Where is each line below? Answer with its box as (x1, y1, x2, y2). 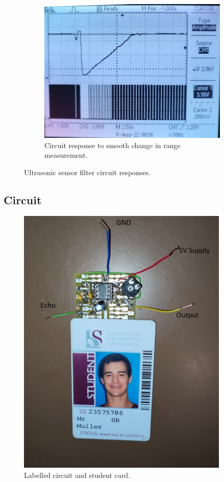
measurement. (44, 150, 88, 160)
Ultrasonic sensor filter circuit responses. (24, 166, 151, 177)
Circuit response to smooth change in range (44, 139, 181, 150)
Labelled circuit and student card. (24, 469, 131, 480)
